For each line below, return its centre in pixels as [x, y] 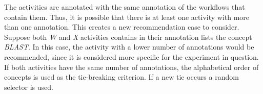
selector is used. [29, 87]
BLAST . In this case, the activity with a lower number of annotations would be [129, 47]
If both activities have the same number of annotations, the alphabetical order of [131, 67]
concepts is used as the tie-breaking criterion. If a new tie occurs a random [122, 77]
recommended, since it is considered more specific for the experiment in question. [131, 56]
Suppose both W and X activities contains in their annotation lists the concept [128, 37]
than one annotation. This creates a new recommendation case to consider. [122, 27]
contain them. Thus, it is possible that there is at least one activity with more [127, 17]
